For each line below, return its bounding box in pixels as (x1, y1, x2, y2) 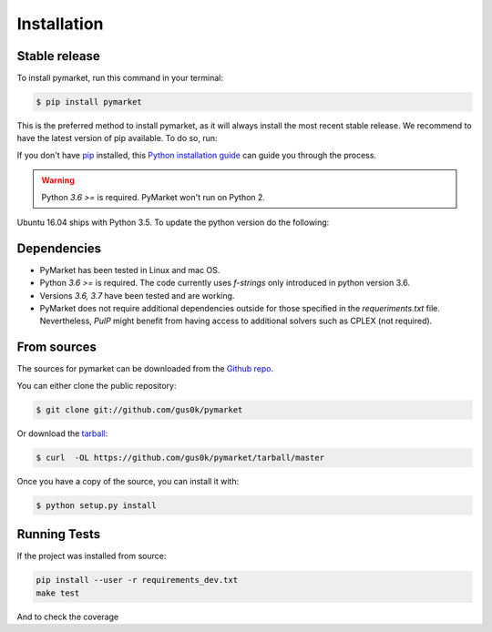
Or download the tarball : (16, 428, 108, 439)
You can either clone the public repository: (16, 380, 177, 391)
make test (36, 587, 80, 598)
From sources (16, 340, 97, 355)
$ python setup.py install (36, 500, 157, 510)
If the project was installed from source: (16, 551, 167, 562)
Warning (41, 175, 75, 186)
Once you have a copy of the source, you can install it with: (16, 475, 240, 486)
